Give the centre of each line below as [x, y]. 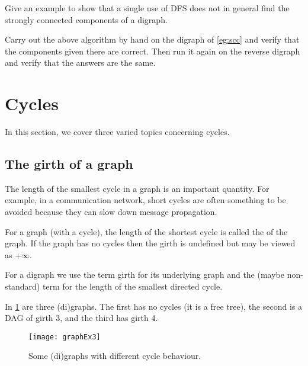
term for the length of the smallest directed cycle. [132, 286]
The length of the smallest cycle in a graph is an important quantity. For [137, 188]
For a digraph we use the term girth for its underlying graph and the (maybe [145, 274]
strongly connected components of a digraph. [86, 19]
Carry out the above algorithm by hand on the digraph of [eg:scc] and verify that [152, 39]
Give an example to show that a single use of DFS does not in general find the [147, 8]
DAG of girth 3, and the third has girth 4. [81, 318]
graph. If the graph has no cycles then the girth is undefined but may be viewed [150, 243]
